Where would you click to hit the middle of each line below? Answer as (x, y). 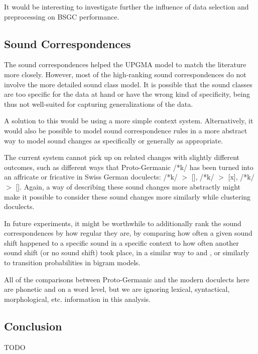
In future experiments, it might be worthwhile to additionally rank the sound (123, 223)
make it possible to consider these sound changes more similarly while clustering (127, 196)
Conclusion (33, 326)
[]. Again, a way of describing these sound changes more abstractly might (128, 186)
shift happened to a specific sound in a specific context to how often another (121, 242)
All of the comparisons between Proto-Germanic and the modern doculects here (127, 279)
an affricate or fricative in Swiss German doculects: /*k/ (91, 177)
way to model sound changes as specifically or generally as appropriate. (114, 140)
